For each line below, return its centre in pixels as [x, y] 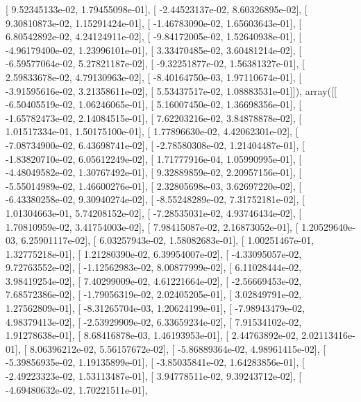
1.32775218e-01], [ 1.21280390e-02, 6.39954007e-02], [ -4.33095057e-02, [154, 253]
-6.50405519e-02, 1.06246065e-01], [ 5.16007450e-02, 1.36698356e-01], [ [154, 104]
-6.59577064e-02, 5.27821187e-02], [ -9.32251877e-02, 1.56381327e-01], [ [155, 63]
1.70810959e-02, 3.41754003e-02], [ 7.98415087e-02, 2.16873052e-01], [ [152, 226]
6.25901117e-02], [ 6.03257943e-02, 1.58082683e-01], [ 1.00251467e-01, [168, 240]
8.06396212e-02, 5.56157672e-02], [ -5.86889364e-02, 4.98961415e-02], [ [178, 348]
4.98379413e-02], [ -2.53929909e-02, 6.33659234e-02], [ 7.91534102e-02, [154, 321]
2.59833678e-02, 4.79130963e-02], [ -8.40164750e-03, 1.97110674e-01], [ [154, 77]
